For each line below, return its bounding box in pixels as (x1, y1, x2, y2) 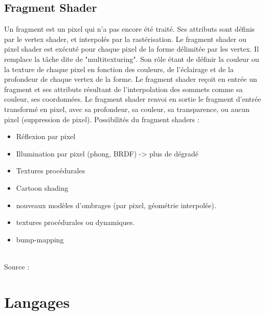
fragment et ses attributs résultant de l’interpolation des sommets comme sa (4, 83, 243, 94)
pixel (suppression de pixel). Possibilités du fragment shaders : (4, 114, 200, 124)
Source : (4, 261, 30, 272)
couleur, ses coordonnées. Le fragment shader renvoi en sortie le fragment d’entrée (4, 94, 261, 104)
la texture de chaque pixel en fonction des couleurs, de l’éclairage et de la (4, 63, 234, 74)
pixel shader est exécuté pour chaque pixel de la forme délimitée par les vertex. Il (4, 43, 259, 54)
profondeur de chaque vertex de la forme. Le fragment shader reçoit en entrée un (4, 74, 257, 84)
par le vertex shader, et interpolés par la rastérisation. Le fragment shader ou (4, 33, 247, 44)
